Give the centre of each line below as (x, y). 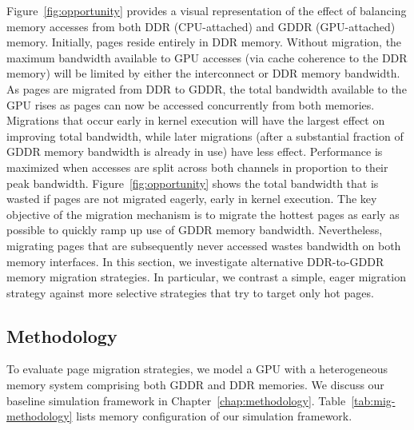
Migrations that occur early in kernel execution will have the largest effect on (196, 120)
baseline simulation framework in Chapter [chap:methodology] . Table (176, 400)
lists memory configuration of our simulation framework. (214, 416)
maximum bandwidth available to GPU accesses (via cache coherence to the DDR (207, 57)
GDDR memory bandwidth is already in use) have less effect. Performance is (195, 151)
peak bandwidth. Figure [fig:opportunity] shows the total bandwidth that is (193, 183)
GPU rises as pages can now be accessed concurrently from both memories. (191, 104)
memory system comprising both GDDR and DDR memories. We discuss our (195, 385)
